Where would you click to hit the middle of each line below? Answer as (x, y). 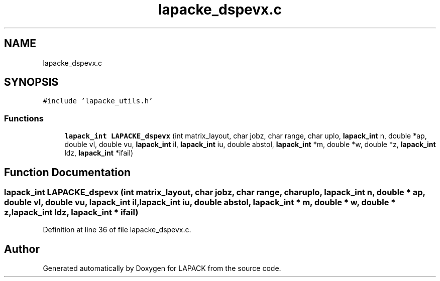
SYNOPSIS (31, 82)
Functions (24, 118)
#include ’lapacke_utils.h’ (98, 101)
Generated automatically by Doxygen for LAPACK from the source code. (162, 268)
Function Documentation (67, 172)
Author (22, 249)
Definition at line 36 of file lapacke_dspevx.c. (117, 230)
